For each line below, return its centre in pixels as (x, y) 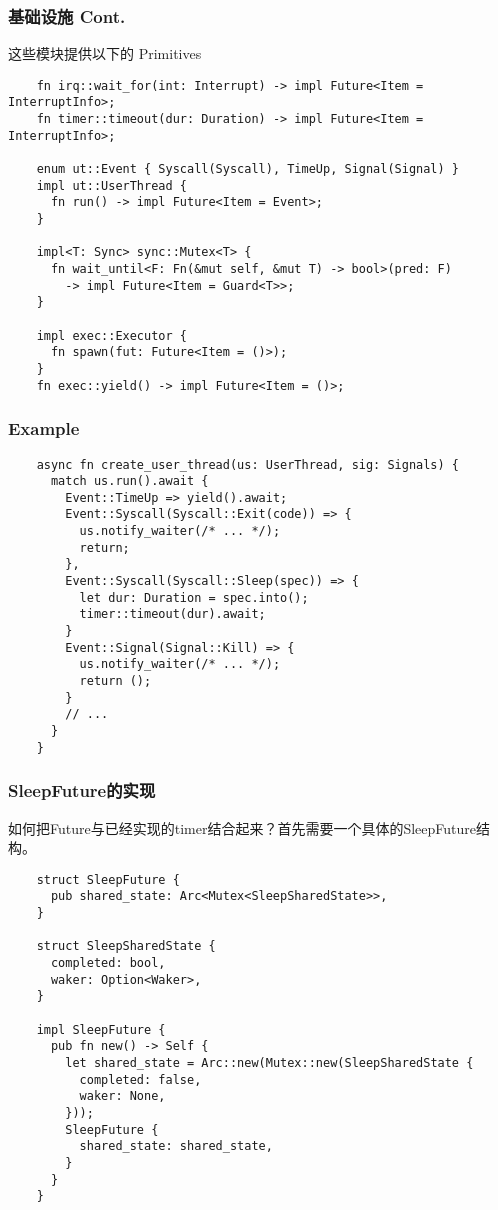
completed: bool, (108, 963)
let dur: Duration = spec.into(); (194, 597)
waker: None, (122, 1096)
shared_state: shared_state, (176, 1146)
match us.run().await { (129, 481)
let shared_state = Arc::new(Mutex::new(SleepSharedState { (269, 1062)
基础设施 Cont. (67, 15)
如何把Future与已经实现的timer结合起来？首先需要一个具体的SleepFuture (242, 827)
